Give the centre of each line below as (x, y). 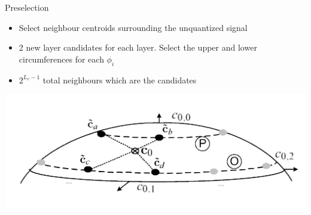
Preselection (27, 7)
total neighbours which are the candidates (120, 80)
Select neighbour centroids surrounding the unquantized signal (133, 27)
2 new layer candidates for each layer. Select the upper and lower (138, 47)
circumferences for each (61, 59)
